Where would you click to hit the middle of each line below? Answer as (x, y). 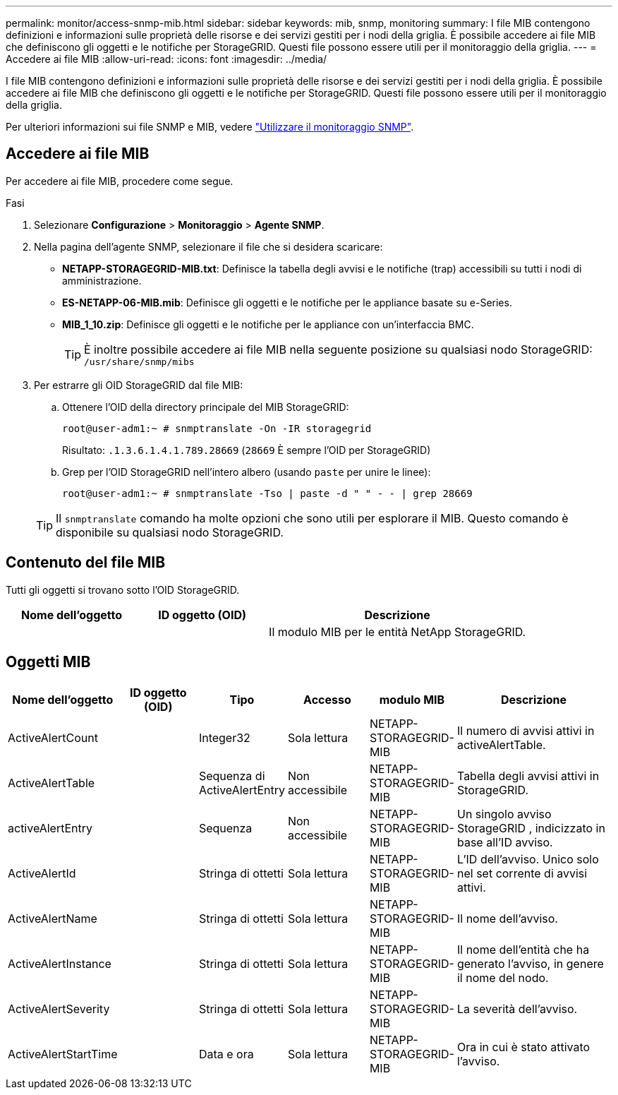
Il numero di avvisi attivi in (526, 730)
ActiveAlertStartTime (63, 1054)
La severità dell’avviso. (517, 1009)
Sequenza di (232, 776)
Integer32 (224, 737)
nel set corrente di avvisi (522, 873)
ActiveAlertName (53, 918)
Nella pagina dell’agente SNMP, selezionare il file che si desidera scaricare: (208, 246)
